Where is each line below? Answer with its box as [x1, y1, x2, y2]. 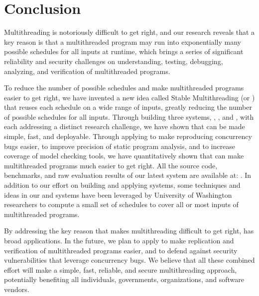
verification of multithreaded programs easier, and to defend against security [4, 245, 238, 255]
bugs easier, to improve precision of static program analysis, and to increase [4, 141, 235, 151]
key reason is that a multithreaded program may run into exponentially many [4, 36, 241, 47]
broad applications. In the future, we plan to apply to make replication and [4, 235, 234, 245]
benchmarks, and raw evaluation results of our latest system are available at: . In [4, 170, 252, 180]
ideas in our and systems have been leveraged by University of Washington [4, 189, 232, 200]
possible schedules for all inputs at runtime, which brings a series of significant [4, 46, 244, 57]
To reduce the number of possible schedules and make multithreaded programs [4, 82, 244, 93]
